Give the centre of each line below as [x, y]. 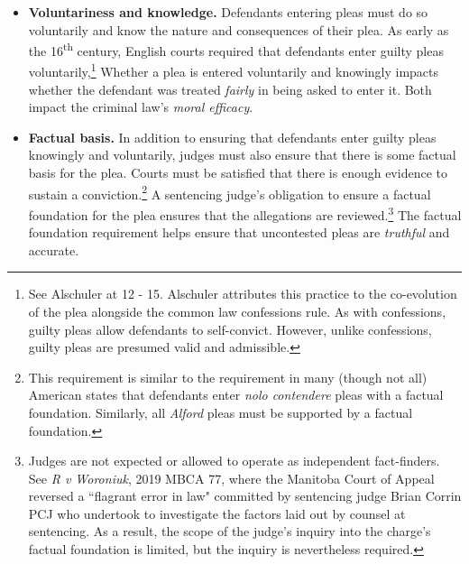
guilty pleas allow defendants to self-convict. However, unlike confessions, [230, 329]
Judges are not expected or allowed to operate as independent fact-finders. [234, 461]
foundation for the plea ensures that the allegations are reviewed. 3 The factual [245, 213]
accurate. [54, 250]
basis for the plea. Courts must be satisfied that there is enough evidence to [238, 173]
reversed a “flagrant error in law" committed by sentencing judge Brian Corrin [245, 496]
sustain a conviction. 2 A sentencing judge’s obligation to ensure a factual [230, 192]
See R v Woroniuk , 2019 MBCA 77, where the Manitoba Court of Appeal [231, 478]
